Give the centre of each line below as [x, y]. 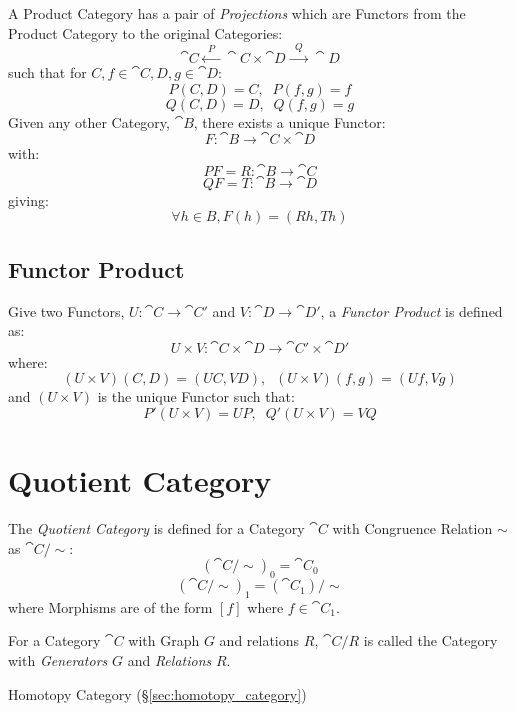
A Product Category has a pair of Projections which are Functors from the [237, 13]
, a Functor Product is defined [411, 310]
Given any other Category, [89, 121]
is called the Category [430, 640]
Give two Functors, [66, 310]
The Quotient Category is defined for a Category [156, 528]
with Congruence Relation [412, 528]
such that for [47, 71]
